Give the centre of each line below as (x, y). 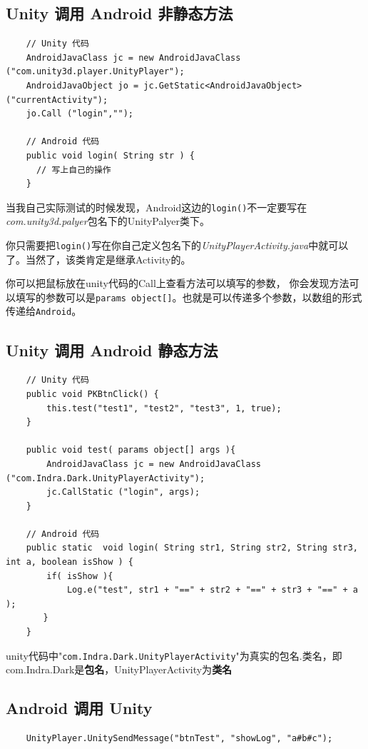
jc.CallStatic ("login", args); (123, 492)
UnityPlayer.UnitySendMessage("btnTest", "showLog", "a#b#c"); (179, 739)
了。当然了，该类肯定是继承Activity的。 (98, 259)
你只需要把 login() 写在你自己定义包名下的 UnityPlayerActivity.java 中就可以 (177, 245)
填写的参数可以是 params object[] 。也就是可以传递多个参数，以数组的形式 (189, 297)
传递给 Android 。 (44, 311)
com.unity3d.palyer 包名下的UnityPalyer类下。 (108, 221)
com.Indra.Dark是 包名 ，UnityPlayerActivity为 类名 (119, 669)
